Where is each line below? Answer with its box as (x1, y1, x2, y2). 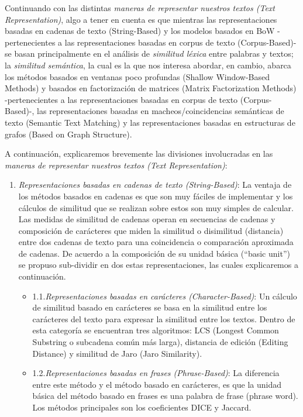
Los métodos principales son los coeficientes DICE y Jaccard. (32, 401, 252, 413)
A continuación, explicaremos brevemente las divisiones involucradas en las (5, 147, 273, 160)
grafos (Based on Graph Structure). (5, 127, 132, 140)
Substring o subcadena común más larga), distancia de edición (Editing (32, 336, 288, 348)
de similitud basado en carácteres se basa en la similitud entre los (32, 301, 267, 313)
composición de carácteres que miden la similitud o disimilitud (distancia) (18, 224, 284, 236)
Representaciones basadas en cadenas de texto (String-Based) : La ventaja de (18, 178, 292, 191)
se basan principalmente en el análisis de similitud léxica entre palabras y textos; (5, 47, 294, 60)
